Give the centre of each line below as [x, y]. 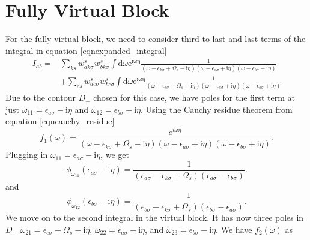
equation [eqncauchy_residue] [60, 121]
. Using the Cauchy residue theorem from [217, 109]
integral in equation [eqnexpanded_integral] [86, 50]
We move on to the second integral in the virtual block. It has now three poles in [155, 217]
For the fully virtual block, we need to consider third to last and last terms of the [156, 39]
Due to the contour [41, 97]
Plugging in [27, 154]
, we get [115, 154]
